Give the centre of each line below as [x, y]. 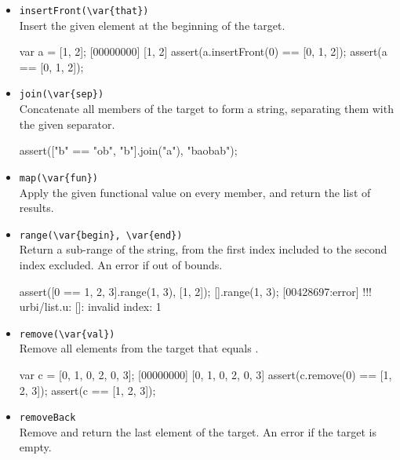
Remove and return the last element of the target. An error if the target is [198, 431]
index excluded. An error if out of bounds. [121, 264]
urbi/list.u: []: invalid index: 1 [90, 307]
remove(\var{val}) [67, 334]
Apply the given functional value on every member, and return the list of [195, 192]
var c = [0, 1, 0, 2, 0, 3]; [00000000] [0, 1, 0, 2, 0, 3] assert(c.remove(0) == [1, [205, 374]
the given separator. [67, 124]
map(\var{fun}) [59, 178]
